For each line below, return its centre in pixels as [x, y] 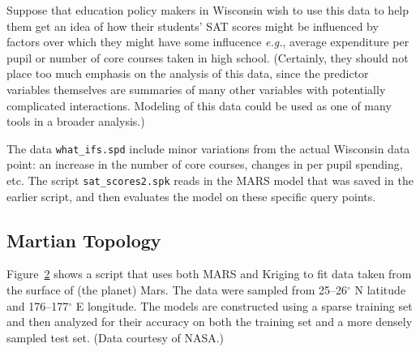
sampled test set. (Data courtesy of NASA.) [116, 337]
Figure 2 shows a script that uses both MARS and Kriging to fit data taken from [209, 274]
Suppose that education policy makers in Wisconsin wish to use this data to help [208, 10]
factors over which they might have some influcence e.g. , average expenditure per [208, 42]
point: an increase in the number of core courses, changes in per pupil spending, [205, 164]
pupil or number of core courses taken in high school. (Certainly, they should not [208, 57]
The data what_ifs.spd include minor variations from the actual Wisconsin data [208, 148]
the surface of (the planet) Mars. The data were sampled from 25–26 [177, 290]
